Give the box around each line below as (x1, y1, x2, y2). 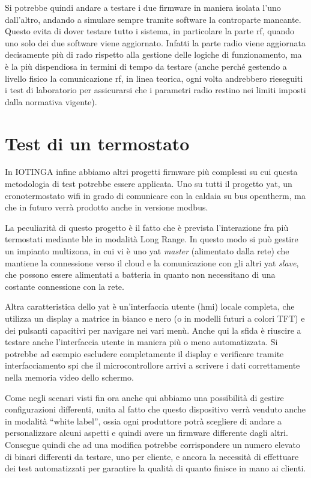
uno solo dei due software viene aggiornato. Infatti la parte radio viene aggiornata (5, 36, 306, 49)
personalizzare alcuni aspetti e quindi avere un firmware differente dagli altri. (5, 426, 288, 439)
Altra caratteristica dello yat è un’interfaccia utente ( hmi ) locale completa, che (5, 300, 295, 313)
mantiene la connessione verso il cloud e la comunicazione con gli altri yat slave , (5, 256, 299, 269)
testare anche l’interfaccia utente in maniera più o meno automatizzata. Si (5, 336, 278, 348)
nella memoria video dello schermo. (5, 370, 134, 383)
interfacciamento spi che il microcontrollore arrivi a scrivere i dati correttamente (5, 359, 300, 372)
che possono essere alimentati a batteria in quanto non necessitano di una (5, 268, 276, 281)
